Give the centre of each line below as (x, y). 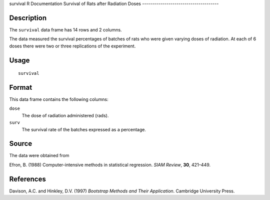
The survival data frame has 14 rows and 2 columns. (65, 29)
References (27, 179)
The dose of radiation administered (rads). (65, 115)
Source (21, 144)
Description (28, 18)
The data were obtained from (39, 156)
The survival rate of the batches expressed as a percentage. (84, 129)
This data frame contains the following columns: (59, 99)
